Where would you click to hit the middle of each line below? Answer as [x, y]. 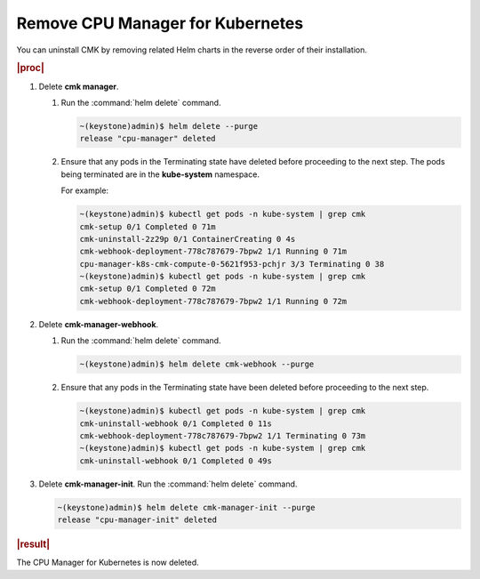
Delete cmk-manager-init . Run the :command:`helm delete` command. [168, 484]
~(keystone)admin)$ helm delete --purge [168, 126]
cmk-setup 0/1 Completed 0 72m [148, 289]
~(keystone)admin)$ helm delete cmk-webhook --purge [197, 364]
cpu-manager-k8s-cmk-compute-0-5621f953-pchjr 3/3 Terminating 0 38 [232, 264]
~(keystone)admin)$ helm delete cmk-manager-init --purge [186, 507]
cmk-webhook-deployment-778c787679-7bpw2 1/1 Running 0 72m [213, 301]
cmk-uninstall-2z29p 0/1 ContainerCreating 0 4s [188, 239]
